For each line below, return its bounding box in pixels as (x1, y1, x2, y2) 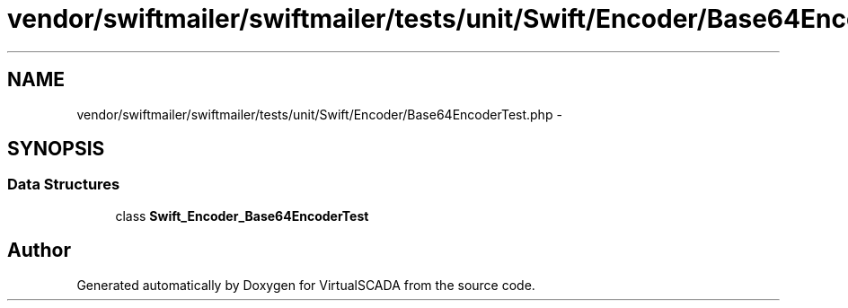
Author (7, 239, 71, 262)
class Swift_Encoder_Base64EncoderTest (115, 207, 369, 224)
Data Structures (7, 175, 120, 194)
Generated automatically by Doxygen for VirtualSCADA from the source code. (76, 277, 535, 293)
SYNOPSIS (7, 137, 105, 161)
